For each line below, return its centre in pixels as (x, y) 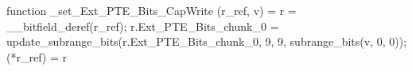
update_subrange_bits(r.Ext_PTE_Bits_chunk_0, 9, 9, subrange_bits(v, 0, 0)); (207, 41)
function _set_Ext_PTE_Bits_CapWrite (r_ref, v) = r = (152, 10)
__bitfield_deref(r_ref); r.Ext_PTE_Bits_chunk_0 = (143, 26)
